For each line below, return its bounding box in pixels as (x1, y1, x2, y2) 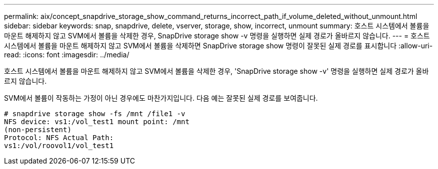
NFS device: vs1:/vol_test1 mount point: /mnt (4, 118, 189, 126)
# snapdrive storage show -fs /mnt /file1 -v (4, 110, 185, 118)
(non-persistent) (4, 126, 71, 134)
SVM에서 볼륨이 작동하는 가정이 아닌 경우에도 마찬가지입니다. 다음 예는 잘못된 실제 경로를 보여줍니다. (4, 94, 318, 102)
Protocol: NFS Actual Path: (4, 134, 114, 142)
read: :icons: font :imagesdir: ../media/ (4, 50, 129, 59)
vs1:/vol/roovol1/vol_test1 (4, 142, 114, 150)
